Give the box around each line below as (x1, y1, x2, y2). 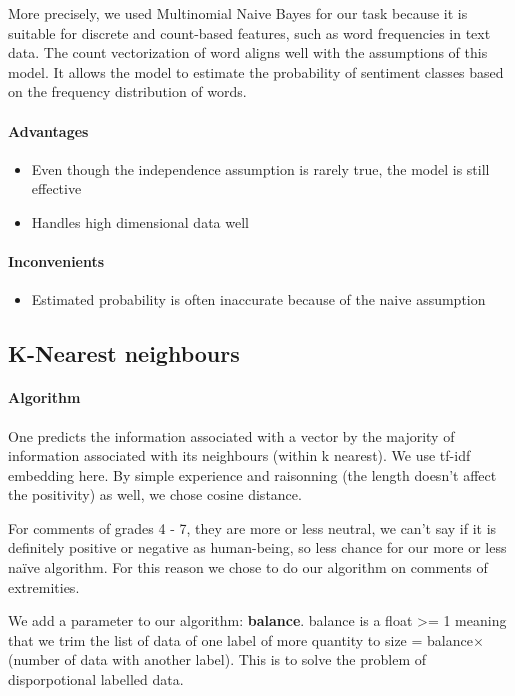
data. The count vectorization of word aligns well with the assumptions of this (8, 42, 488, 63)
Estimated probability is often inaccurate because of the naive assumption (31, 289, 486, 310)
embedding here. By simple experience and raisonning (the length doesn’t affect (8, 464, 497, 485)
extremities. (8, 576, 80, 597)
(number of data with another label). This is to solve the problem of (8, 649, 427, 670)
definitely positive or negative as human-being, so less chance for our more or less (8, 537, 507, 558)
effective (31, 178, 82, 199)
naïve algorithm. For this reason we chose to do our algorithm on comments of (8, 557, 488, 578)
